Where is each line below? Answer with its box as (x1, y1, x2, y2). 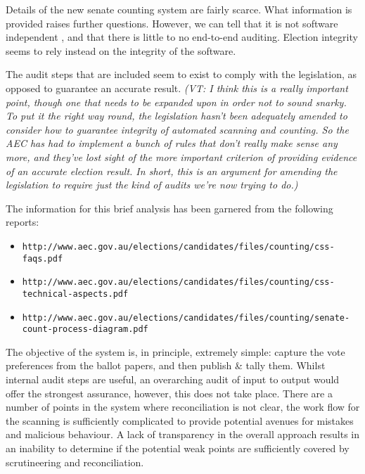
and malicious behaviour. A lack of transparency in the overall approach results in (6, 427, 360, 442)
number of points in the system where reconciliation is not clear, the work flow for (6, 399, 360, 414)
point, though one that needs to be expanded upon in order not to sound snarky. (6, 94, 347, 109)
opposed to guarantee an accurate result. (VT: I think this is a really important (6, 80, 348, 95)
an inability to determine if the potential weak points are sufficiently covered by (6, 441, 350, 455)
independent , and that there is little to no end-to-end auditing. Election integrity (6, 30, 358, 44)
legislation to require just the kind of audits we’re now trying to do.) (6, 177, 298, 192)
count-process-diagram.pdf (22, 324, 148, 335)
